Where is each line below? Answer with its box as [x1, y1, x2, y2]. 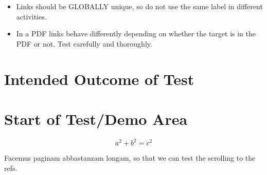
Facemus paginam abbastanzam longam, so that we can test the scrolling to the [4, 152, 256, 163]
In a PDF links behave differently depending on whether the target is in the [16, 28, 256, 39]
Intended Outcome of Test [4, 68, 194, 89]
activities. [16, 11, 47, 21]
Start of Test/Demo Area [4, 108, 188, 129]
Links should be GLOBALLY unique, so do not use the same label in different [16, 1, 263, 11]
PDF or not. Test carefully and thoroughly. [16, 38, 152, 49]
